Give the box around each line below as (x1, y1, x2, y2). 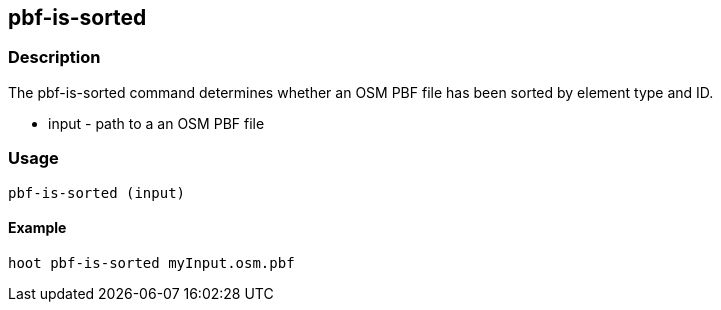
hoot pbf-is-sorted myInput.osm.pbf (8, 254, 295, 271)
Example (8, 219, 67, 237)
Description (8, 47, 101, 68)
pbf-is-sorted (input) (8, 184, 186, 201)
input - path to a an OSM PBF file (48, 114, 265, 132)
